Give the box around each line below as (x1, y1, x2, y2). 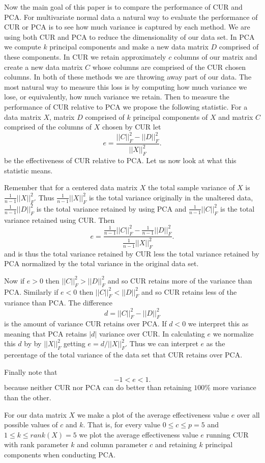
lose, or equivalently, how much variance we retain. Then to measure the (4, 91, 229, 102)
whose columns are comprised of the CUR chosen (92, 61, 246, 72)
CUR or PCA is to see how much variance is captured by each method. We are (4, 21, 250, 32)
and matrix (218, 111, 253, 122)
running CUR (206, 429, 249, 440)
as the (206, 338, 225, 349)
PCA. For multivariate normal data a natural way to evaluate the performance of (4, 11, 258, 22)
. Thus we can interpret (125, 338, 198, 349)
